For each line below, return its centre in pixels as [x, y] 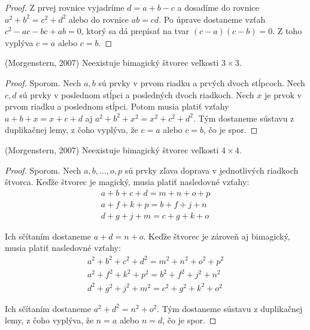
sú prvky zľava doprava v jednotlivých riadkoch [212, 170]
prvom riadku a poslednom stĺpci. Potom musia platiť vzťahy [117, 106]
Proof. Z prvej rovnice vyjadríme [65, 7]
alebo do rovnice [99, 19]
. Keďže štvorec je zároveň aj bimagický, [217, 236]
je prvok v [283, 94]
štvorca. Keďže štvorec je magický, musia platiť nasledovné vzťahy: [127, 182]
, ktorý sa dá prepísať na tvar [135, 31]
